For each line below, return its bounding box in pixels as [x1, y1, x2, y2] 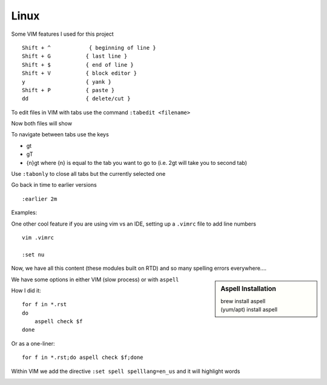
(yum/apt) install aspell [220, 306, 278, 313]
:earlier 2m [22, 195, 58, 203]
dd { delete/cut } [22, 95, 131, 102]
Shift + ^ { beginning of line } [22, 44, 157, 51]
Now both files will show [11, 120, 73, 127]
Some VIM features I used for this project [11, 30, 114, 38]
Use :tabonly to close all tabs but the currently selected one [11, 170, 166, 178]
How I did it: [11, 287, 42, 294]
